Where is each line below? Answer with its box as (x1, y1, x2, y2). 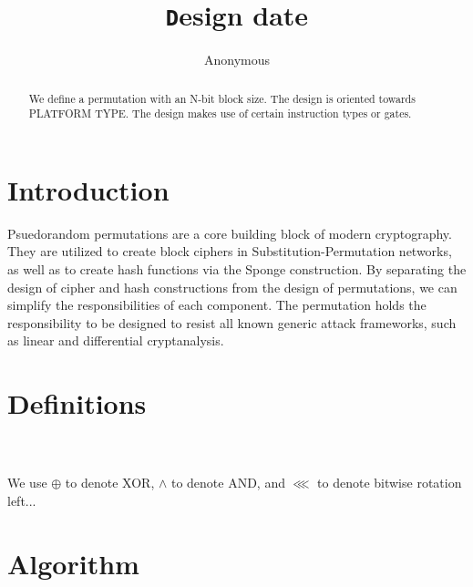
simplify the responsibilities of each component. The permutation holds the (7, 295, 427, 314)
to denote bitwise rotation (317, 473, 462, 492)
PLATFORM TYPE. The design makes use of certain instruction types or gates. (28, 106, 412, 121)
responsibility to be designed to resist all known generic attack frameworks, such (7, 313, 457, 332)
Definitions (7, 385, 147, 422)
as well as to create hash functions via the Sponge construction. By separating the (7, 260, 467, 279)
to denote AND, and (170, 473, 285, 492)
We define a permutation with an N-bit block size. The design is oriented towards (28, 90, 416, 106)
